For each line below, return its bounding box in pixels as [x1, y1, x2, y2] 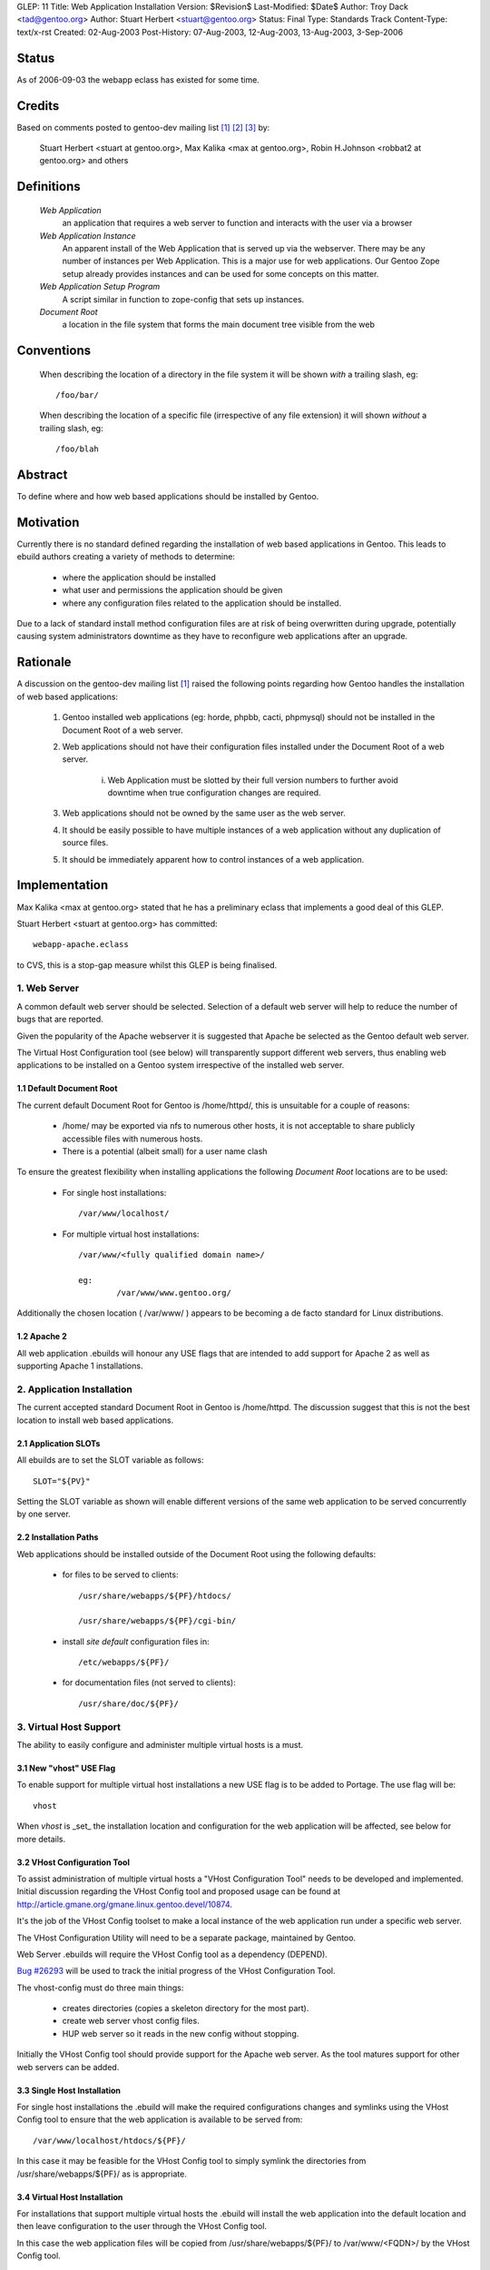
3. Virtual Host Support [16, 1721, 122, 1733]
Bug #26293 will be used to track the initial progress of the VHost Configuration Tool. [16, 1966, 336, 1977]
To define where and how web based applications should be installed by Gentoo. [16, 491, 319, 502]
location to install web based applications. [16, 1415, 174, 1426]
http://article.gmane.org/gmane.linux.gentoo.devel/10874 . [16, 1899, 233, 1910]
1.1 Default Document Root [16, 1083, 118, 1094]
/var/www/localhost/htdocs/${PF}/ [33, 2135, 186, 2146]
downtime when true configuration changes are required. [107, 787, 321, 798]
